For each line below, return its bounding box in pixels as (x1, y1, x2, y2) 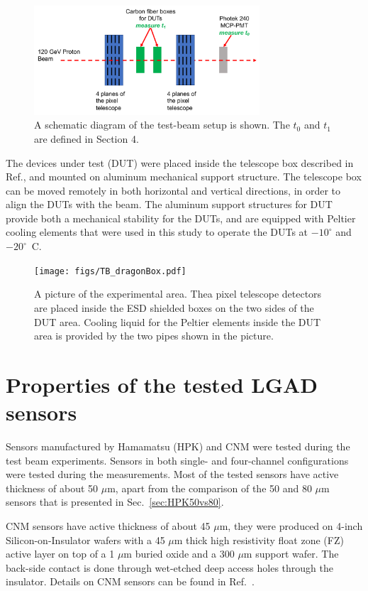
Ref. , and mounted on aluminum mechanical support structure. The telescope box (6, 169, 362, 184)
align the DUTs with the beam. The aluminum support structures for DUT (6, 197, 333, 212)
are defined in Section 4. (34, 131, 139, 146)
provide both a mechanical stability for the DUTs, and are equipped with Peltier (6, 210, 356, 225)
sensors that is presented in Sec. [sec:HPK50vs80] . (6, 494, 224, 509)
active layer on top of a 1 (6, 546, 115, 561)
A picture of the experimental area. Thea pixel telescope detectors (34, 286, 322, 301)
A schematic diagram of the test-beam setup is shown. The (34, 117, 290, 132)
